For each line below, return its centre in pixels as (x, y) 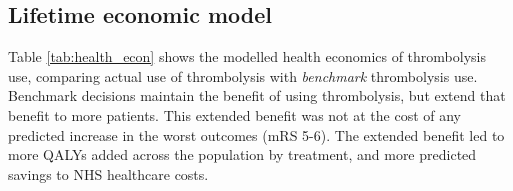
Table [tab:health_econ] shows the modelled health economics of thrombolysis (247, 56)
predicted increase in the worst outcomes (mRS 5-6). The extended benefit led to (256, 134)
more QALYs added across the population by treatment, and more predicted (242, 154)
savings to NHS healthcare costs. (108, 173)
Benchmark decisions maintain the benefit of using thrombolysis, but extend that (257, 95)
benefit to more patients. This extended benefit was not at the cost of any (234, 114)
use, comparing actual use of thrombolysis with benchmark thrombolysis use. (243, 75)
